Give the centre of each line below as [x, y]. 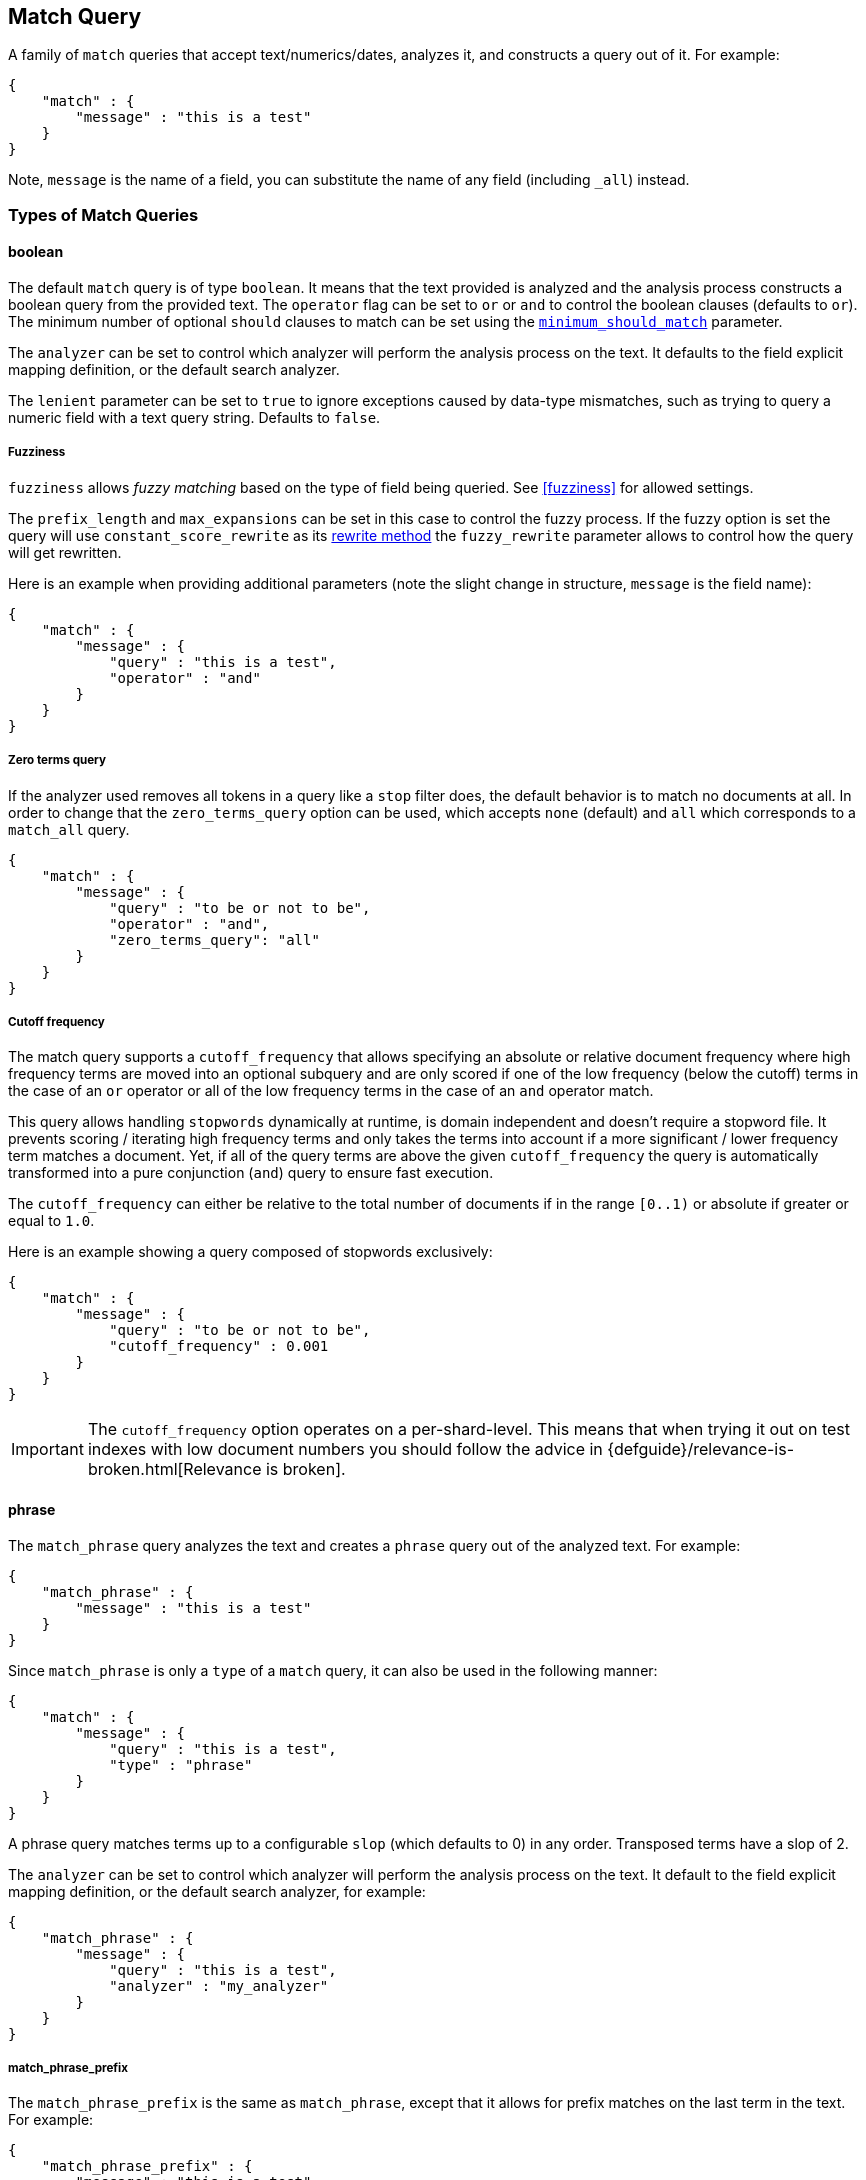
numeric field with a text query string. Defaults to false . [194, 418]
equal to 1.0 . [51, 1221]
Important [47, 1449]
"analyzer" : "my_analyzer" [219, 1985]
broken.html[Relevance [174, 1469]
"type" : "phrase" [181, 1764]
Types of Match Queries [103, 214]
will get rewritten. [65, 552]
